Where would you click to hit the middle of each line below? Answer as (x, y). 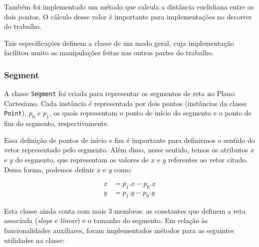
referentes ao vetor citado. (208, 160)
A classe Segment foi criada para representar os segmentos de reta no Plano (119, 93)
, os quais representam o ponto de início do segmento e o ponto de (150, 113)
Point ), (15, 113)
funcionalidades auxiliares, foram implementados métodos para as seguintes (119, 230)
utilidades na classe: (34, 240)
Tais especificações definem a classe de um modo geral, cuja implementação (119, 43)
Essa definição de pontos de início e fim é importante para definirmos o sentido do (129, 140)
